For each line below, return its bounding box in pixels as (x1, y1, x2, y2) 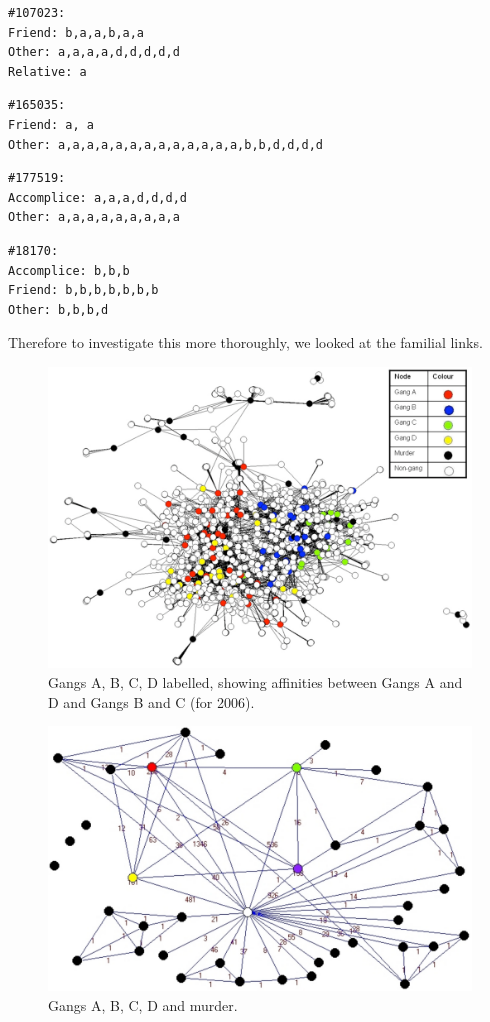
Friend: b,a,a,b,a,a (8, 25, 145, 40)
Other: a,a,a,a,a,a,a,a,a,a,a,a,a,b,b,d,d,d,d (8, 137, 323, 152)
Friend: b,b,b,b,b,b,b (8, 283, 159, 298)
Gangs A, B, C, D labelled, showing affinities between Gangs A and (48, 671, 463, 692)
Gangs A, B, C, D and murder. (48, 994, 238, 1015)
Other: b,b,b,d (8, 302, 109, 317)
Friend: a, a (8, 117, 94, 132)
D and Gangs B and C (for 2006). (48, 691, 255, 712)
